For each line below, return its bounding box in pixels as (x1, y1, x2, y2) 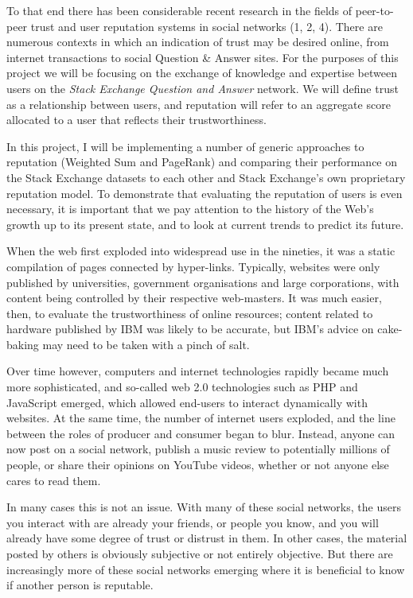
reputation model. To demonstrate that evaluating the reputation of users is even (6, 184, 403, 201)
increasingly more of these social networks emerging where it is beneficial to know (6, 561, 405, 577)
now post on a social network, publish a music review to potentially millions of (6, 441, 390, 457)
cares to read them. (6, 472, 101, 488)
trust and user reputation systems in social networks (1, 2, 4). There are (30, 17, 383, 34)
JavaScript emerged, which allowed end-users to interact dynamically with (6, 394, 368, 410)
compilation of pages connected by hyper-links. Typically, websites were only (6, 258, 380, 274)
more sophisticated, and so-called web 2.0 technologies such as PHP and (6, 379, 358, 395)
